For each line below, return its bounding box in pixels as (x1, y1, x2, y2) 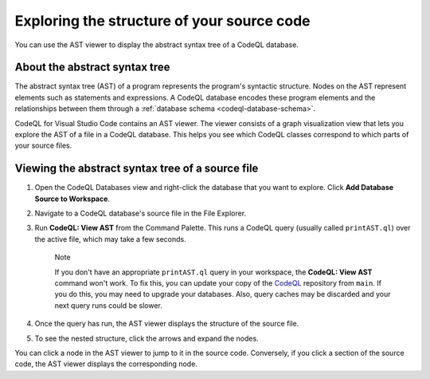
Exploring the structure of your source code (14, 12, 311, 30)
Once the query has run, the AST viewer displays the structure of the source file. (34, 319, 299, 329)
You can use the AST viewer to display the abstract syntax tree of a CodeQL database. (14, 40, 299, 49)
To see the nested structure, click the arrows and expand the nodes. (34, 334, 259, 343)
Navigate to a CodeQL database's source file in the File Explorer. (34, 208, 247, 219)
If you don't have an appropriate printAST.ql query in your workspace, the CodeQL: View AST (54, 267, 373, 277)
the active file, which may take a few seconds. (34, 234, 186, 243)
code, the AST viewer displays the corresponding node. (14, 359, 198, 369)
